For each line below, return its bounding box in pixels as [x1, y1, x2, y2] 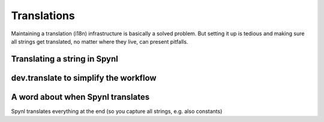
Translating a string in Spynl [11, 54, 118, 64]
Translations [11, 9, 75, 22]
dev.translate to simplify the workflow [11, 72, 157, 83]
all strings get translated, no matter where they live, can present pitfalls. [11, 38, 188, 45]
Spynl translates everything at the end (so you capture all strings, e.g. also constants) [11, 108, 223, 115]
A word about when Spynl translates [11, 91, 150, 102]
